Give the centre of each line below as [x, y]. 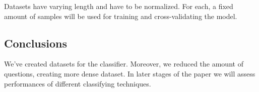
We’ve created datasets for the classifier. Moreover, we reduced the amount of [124, 64]
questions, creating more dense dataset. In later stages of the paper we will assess [130, 73]
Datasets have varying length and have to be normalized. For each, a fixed [119, 6]
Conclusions [36, 43]
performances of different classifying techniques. [78, 83]
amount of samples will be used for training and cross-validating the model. [121, 16]
